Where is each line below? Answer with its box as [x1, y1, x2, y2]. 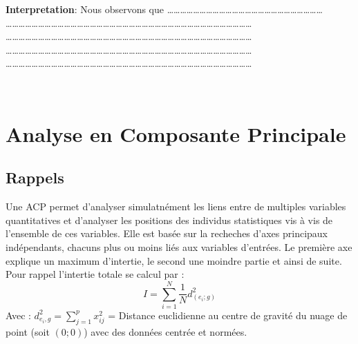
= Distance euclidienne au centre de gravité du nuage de [108, 307, 348, 322]
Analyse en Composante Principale [6, 119, 346, 148]
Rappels [6, 167, 64, 188]
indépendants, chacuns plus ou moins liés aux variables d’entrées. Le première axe [6, 239, 352, 254]
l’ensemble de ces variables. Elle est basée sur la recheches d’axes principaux [6, 226, 328, 241]
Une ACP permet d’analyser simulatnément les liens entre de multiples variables [6, 199, 346, 214]
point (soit [6, 324, 50, 338]
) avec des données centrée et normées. [84, 324, 247, 338]
